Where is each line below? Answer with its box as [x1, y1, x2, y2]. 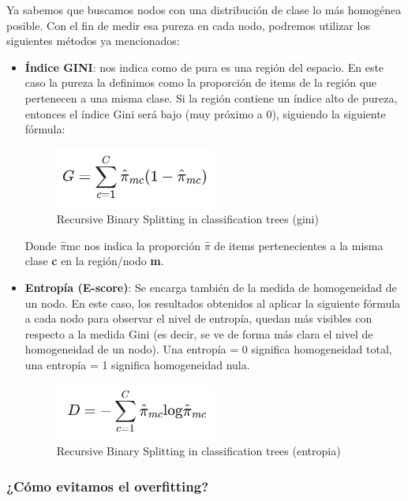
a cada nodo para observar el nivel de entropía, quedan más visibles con [24, 310, 372, 327]
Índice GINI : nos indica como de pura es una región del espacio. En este [24, 58, 384, 75]
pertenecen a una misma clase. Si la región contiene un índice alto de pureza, [24, 89, 398, 106]
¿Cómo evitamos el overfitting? [6, 476, 209, 495]
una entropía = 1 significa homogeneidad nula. [24, 356, 250, 372]
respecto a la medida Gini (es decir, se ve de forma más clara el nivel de [24, 325, 373, 342]
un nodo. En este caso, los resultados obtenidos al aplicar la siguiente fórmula [24, 294, 401, 311]
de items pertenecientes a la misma [214, 237, 384, 253]
